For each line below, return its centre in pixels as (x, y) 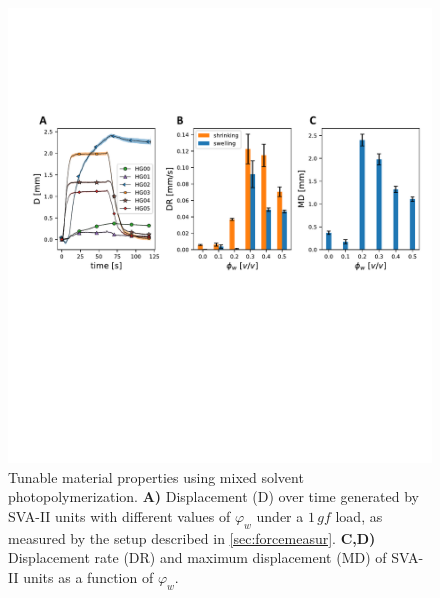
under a (280, 515)
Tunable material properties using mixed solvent (156, 476)
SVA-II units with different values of (119, 515)
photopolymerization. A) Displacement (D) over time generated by (214, 496)
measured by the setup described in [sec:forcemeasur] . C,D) (192, 537)
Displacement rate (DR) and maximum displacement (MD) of (197, 557)
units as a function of (88, 576)
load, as (359, 515)
